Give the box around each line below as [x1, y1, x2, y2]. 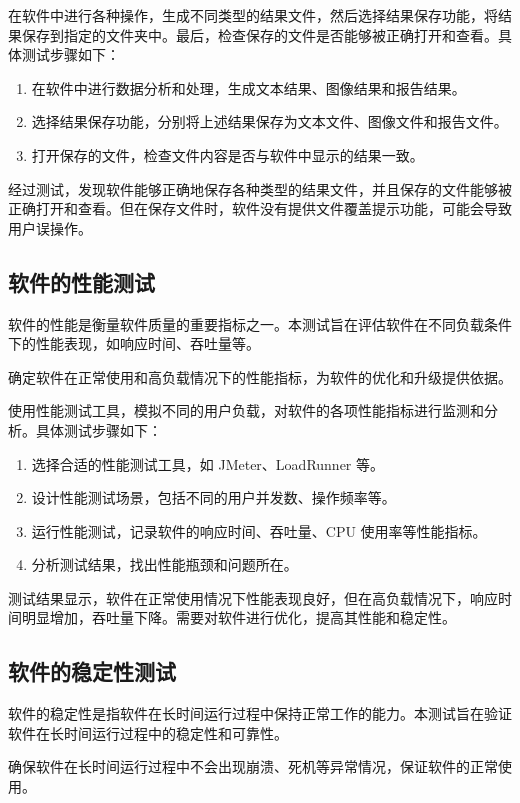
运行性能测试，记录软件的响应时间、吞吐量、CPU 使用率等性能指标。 [31, 520, 487, 541]
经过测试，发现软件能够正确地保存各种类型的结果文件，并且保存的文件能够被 [8, 178, 512, 199]
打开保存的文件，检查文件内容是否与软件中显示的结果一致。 [31, 144, 424, 165]
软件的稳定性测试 [8, 656, 176, 687]
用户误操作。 [8, 217, 92, 238]
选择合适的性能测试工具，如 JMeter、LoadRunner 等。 [31, 453, 385, 474]
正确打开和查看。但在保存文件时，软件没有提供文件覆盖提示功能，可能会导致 [8, 198, 512, 219]
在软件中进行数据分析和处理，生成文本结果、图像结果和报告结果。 [31, 77, 466, 98]
